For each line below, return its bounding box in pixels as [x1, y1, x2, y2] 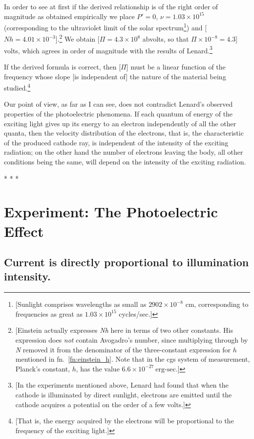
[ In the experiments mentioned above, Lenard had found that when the [15, 380, 229, 390]
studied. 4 [4, 81, 31, 92]
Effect [4, 221, 44, 241]
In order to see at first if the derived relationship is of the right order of [4, 1, 218, 11]
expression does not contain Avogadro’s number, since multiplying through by [15, 335, 248, 345]
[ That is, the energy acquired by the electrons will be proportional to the [15, 416, 234, 426]
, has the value [76, 363, 120, 373]
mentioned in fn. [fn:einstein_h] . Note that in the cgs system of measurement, [15, 354, 250, 364]
